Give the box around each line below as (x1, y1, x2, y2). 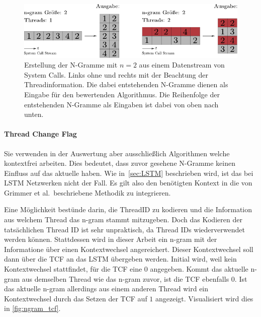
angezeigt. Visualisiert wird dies (155, 293, 253, 303)
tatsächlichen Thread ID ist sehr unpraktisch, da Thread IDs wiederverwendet (4, 224, 245, 234)
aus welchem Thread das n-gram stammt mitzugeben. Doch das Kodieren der (4, 214, 242, 225)
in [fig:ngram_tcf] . (4, 303, 61, 313)
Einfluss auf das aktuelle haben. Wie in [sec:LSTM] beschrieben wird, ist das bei (4, 167, 253, 178)
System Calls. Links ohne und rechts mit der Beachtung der (24, 69, 208, 80)
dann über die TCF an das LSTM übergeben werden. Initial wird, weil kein (4, 253, 237, 264)
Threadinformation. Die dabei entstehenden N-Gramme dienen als (24, 79, 228, 90)
